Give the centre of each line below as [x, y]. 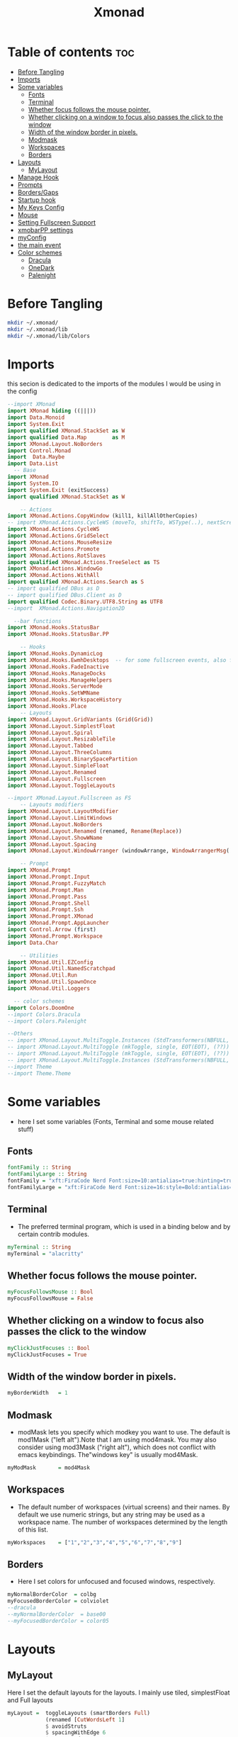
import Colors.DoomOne [41, 1008]
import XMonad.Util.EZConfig [50, 962]
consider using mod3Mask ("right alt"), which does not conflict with [117, 1447]
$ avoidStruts [66, 1726]
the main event [39, 244]
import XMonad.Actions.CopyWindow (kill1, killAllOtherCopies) [103, 516]
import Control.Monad [39, 451]
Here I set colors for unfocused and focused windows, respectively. [117, 1582]
